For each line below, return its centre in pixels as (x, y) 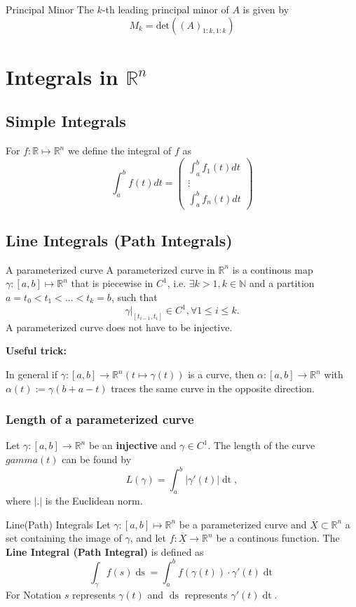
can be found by (97, 459)
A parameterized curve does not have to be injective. (119, 327)
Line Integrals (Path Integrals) (119, 240)
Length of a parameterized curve (100, 419)
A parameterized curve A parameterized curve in (110, 269)
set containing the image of (64, 538)
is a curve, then (221, 374)
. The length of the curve (261, 445)
